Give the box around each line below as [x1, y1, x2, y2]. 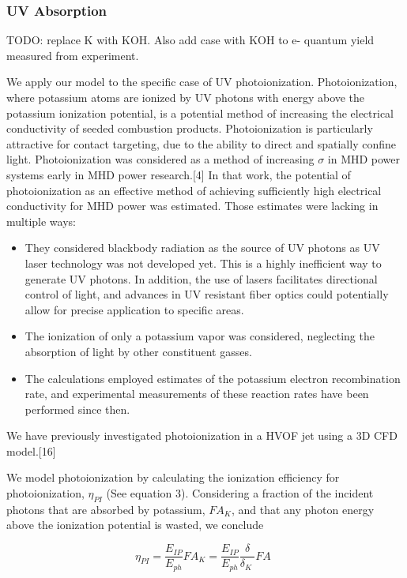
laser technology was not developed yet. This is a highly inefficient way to [24, 254, 382, 271]
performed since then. [24, 400, 130, 417]
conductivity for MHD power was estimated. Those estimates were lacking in [6, 197, 379, 214]
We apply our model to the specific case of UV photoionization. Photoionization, [6, 73, 398, 90]
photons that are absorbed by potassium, [6, 501, 205, 517]
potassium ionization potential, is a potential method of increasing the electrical [6, 104, 394, 121]
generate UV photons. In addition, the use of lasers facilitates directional [24, 270, 378, 287]
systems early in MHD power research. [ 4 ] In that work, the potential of [6, 166, 351, 182]
